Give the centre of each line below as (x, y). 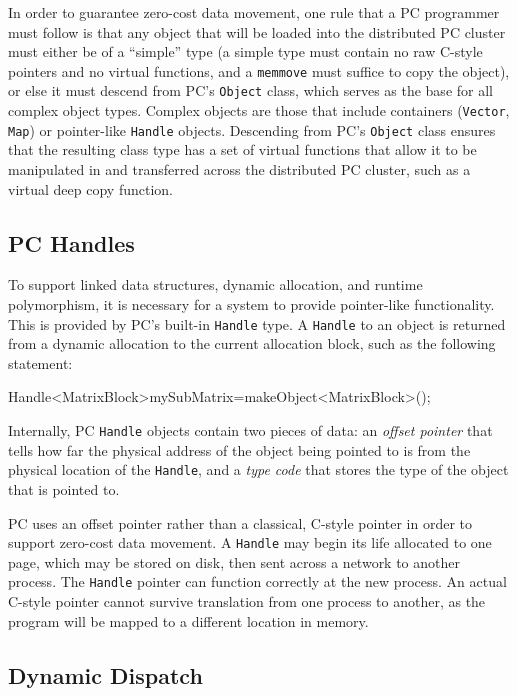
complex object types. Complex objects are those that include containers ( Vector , (259, 110)
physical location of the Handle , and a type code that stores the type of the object (258, 469)
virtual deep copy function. (90, 188)
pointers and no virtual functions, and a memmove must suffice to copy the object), (259, 70)
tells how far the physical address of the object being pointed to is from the (239, 449)
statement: (40, 362)
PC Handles (71, 242)
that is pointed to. (64, 488)
